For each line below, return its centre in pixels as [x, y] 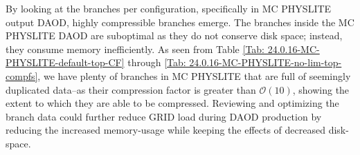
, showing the [321, 89]
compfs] [22, 75]
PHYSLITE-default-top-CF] [65, 62]
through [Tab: [157, 62]
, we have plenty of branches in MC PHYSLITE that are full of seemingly [194, 75]
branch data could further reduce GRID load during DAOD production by [164, 116]
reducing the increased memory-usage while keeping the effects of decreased [165, 130]
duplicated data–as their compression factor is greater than [131, 89]
